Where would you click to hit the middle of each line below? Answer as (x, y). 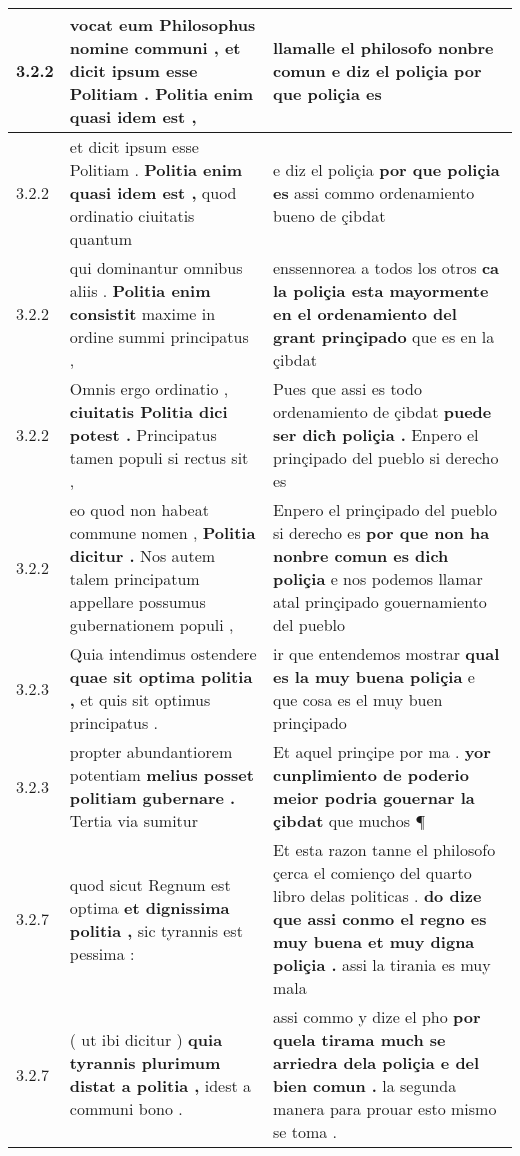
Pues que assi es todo (347, 388)
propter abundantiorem (151, 751)
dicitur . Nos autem (142, 555)
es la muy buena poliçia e (373, 676)
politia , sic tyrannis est (156, 930)
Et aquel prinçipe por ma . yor (381, 751)
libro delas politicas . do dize (377, 895)
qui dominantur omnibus (156, 267)
